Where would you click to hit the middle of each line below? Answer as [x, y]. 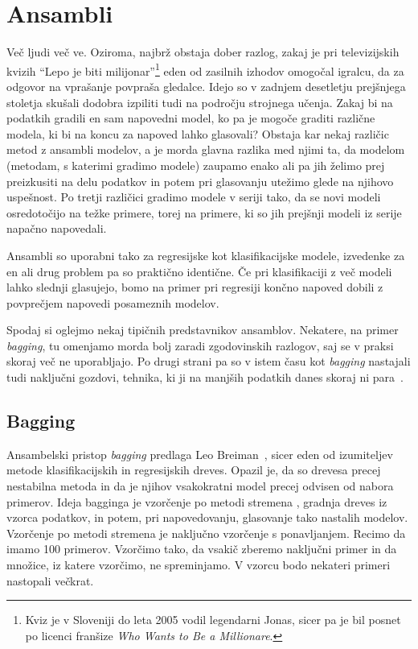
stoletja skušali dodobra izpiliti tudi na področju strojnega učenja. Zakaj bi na [200, 102]
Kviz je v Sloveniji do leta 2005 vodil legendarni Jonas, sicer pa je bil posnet [213, 620]
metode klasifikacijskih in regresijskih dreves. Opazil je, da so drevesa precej [194, 470]
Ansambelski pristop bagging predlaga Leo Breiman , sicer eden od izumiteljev [200, 454]
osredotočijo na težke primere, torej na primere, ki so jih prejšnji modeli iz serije [204, 212]
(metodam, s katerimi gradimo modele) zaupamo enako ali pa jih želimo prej [196, 165]
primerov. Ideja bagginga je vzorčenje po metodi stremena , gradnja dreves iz [197, 501]
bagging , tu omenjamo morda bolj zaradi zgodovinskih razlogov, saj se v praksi [200, 345]
